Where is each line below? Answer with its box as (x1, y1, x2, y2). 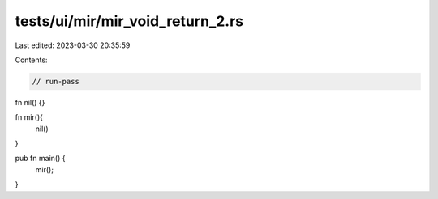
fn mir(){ (15, 112, 44, 122)
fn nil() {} (15, 97, 45, 107)
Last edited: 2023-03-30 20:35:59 (15, 40, 131, 50)
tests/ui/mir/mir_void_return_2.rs (15, 12, 244, 30)
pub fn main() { (15, 154, 66, 163)
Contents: (15, 55, 48, 65)
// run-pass (32, 77, 80, 86)
